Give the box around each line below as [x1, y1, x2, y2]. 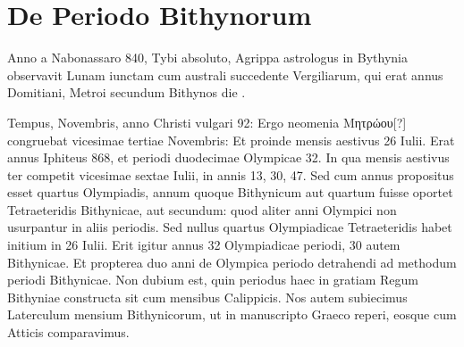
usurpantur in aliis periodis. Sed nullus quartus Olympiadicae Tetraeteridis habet [7, 218, 452, 236]
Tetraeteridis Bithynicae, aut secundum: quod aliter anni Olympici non [7, 200, 397, 219]
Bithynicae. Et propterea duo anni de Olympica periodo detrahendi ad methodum [7, 252, 457, 271]
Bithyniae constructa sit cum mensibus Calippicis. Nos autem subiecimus [7, 287, 408, 306]
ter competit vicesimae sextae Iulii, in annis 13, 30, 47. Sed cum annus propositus [7, 165, 454, 184]
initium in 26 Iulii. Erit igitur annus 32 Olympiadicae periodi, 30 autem [7, 235, 401, 254]
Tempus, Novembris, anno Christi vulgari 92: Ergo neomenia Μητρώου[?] [7, 112, 407, 131]
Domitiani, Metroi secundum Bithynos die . [7, 83, 246, 102]
